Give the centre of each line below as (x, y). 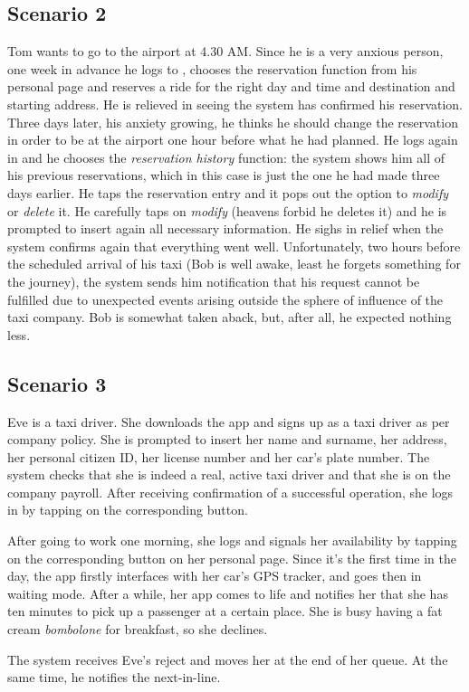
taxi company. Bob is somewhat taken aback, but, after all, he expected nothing (230, 317)
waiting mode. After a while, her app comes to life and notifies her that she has (228, 593)
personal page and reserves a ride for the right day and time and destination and (231, 86)
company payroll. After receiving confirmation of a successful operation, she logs (230, 492)
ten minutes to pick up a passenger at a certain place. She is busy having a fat (225, 611)
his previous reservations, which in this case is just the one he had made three (224, 175)
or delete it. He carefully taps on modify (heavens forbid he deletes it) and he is (227, 210)
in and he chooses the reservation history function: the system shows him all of (226, 157)
